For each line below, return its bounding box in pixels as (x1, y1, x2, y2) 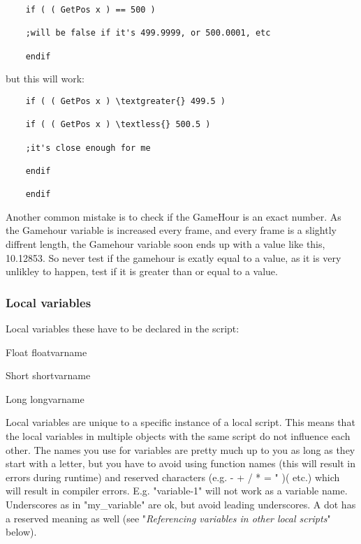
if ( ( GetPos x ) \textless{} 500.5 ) (25, 119, 211, 130)
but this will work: (6, 71, 84, 86)
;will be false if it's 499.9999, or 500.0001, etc (25, 28, 271, 38)
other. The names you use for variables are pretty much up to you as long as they (6, 442, 355, 457)
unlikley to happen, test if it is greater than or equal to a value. (6, 264, 278, 279)
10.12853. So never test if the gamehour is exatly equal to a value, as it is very (6, 250, 341, 265)
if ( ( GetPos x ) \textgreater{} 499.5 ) (25, 96, 226, 106)
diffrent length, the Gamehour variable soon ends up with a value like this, (6, 236, 325, 251)
